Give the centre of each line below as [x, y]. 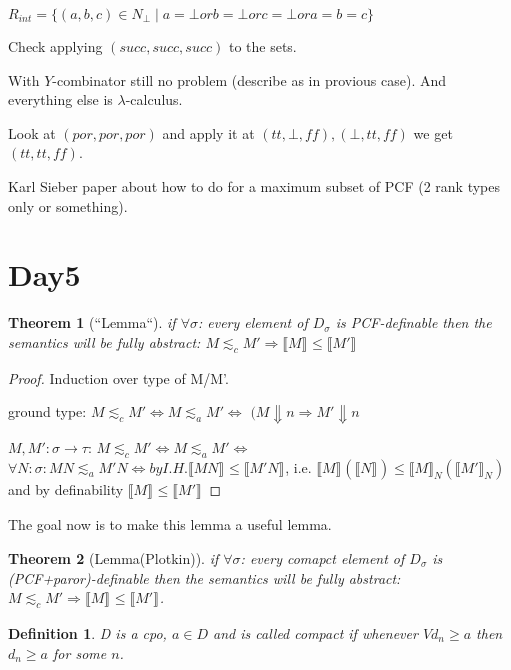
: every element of [252, 322]
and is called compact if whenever [315, 632]
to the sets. [262, 46]
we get [433, 132]
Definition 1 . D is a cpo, [87, 632]
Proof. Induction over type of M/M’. [118, 377]
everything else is [60, 99]
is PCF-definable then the [413, 322]
